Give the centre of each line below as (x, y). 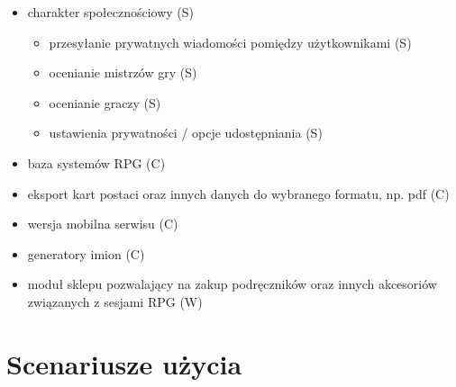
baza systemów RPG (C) (96, 162)
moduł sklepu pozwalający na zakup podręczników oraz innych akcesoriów (232, 284)
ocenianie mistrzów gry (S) (123, 72)
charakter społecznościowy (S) (110, 12)
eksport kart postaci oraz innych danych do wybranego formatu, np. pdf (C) (238, 193)
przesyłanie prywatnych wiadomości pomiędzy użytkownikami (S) (230, 42)
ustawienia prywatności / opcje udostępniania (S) (186, 133)
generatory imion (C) (86, 253)
